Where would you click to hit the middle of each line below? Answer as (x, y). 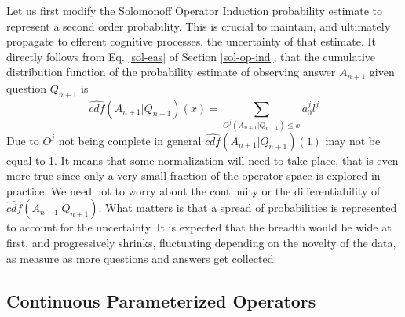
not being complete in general (130, 140)
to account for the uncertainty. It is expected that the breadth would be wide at (199, 227)
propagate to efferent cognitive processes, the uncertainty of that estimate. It (191, 41)
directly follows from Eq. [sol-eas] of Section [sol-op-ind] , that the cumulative (191, 56)
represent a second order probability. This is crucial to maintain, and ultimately (199, 26)
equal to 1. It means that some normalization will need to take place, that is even (202, 160)
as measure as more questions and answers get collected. (142, 258)
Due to (23, 140)
